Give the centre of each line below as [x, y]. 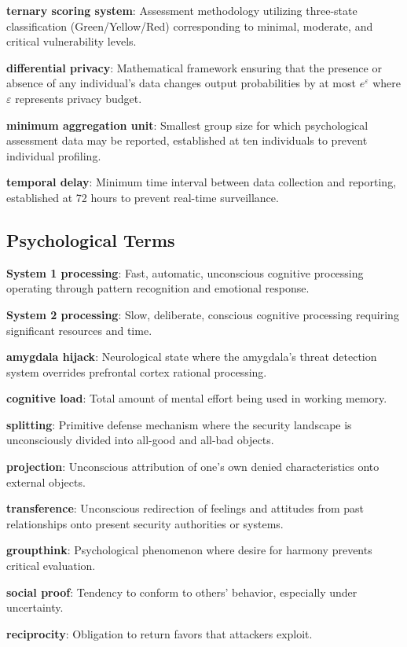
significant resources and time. [79, 330]
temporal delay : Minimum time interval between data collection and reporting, [202, 182]
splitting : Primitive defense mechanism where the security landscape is [179, 424]
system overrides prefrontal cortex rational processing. [137, 371]
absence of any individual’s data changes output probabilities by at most [181, 83]
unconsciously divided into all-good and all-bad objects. [140, 440]
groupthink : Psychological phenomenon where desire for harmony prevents [189, 550]
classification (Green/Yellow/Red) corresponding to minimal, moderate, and [190, 26]
